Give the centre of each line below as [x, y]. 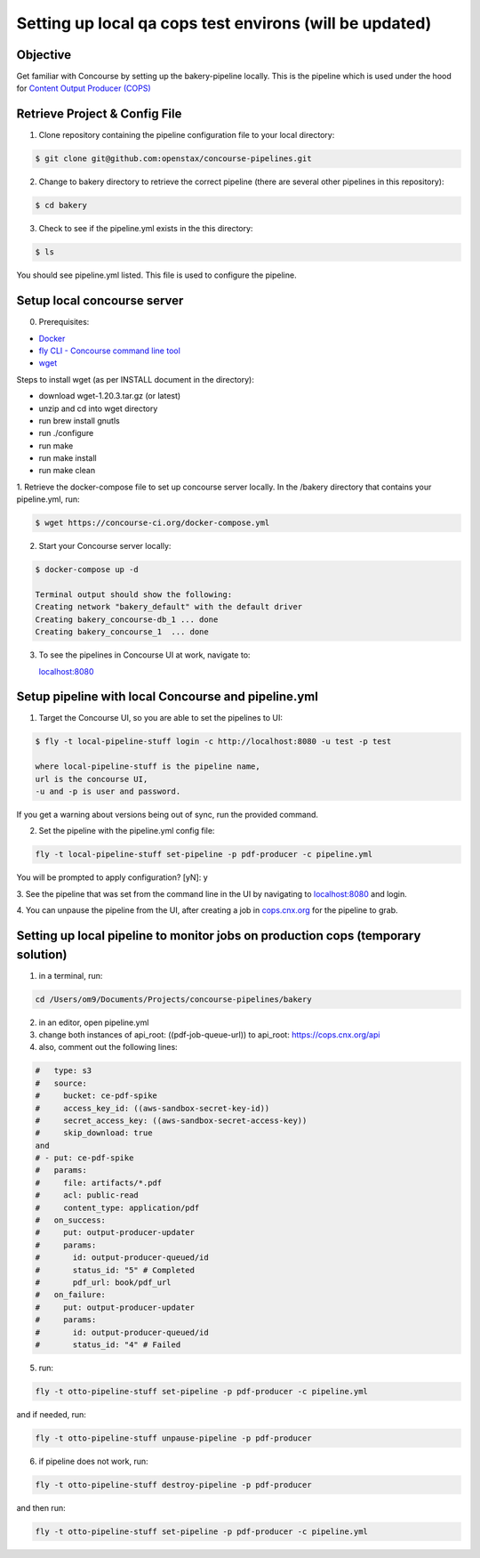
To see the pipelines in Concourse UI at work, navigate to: [144, 655]
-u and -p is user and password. [108, 791]
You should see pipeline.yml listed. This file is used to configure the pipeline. [156, 275]
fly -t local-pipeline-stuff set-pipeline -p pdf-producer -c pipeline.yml [204, 855]
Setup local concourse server [100, 301]
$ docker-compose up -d [87, 570]
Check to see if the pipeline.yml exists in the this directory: [146, 229]
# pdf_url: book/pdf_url [104, 1282]
